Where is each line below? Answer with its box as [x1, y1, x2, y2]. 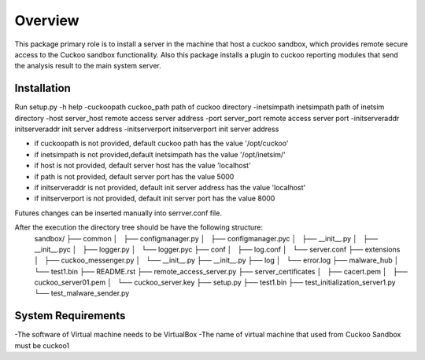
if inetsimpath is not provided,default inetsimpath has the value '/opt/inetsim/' [34, 149, 286, 159]
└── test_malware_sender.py [34, 288, 130, 298]
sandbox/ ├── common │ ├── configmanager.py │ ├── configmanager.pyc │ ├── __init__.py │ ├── [34, 233, 378, 243]
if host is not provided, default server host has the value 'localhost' [34, 161, 251, 171]
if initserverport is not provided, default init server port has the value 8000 [34, 193, 275, 204]
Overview [14, 12, 79, 29]
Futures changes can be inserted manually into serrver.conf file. [14, 208, 222, 218]
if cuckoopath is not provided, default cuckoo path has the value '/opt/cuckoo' [34, 138, 289, 149]
